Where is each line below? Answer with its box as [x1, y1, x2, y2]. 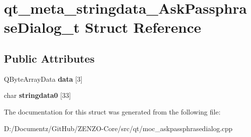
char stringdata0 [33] [4, 90, 71, 100]
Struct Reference [85, 17, 202, 37]
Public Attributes [4, 50, 95, 66]
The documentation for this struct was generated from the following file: [4, 106, 221, 116]
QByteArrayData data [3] [4, 73, 83, 84]
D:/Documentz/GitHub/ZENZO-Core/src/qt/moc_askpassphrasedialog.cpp [4, 123, 233, 133]
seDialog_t [4, 17, 80, 37]
